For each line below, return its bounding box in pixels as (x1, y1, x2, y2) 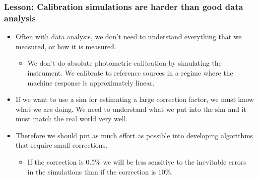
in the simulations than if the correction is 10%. (27, 166, 173, 177)
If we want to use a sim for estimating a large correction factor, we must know (15, 94, 254, 104)
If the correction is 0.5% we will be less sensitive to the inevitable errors (27, 157, 247, 167)
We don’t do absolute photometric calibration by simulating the (27, 58, 222, 68)
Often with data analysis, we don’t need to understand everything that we (15, 31, 242, 42)
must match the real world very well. (15, 113, 128, 124)
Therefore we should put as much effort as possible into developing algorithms (15, 130, 253, 140)
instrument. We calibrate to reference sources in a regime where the (27, 67, 233, 78)
